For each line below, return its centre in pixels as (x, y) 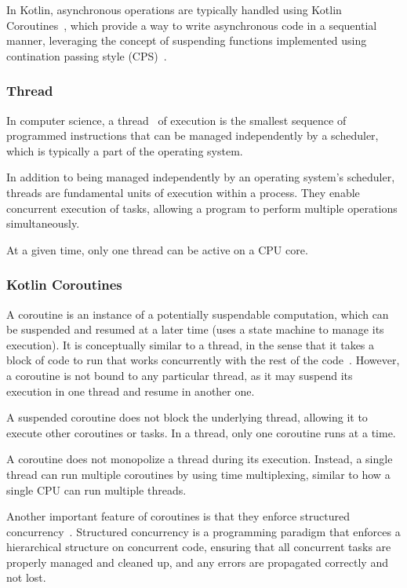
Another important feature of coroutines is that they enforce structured (178, 516)
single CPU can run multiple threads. (96, 489)
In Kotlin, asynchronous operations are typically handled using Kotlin (174, 9)
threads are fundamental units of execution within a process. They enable (183, 192)
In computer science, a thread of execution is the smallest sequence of (176, 120)
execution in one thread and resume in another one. (131, 391)
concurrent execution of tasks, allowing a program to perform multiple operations (202, 208)
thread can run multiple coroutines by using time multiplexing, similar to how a (198, 474)
